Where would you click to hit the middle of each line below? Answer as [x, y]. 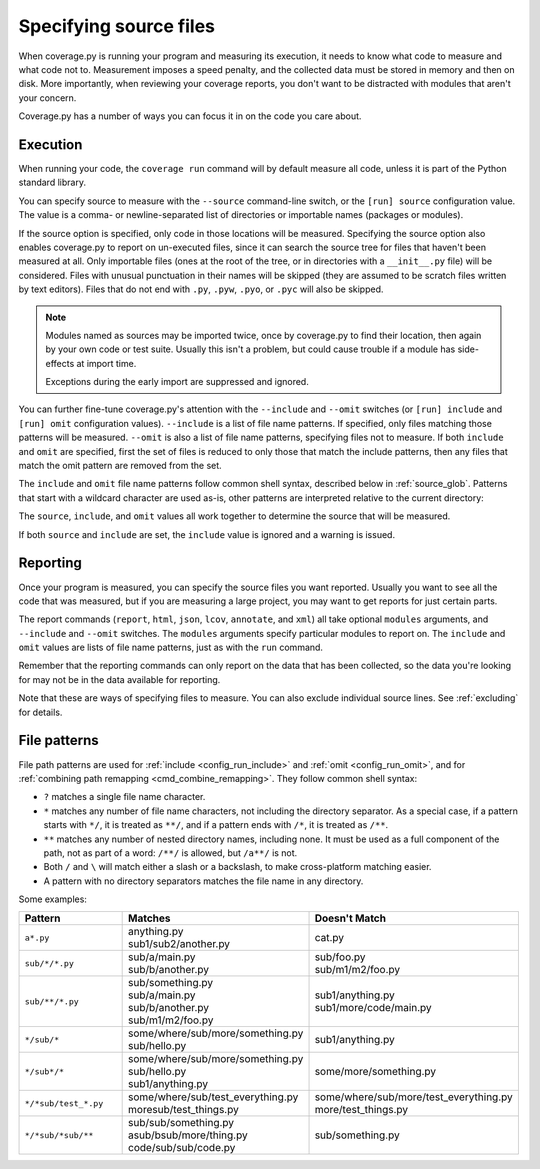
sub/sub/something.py [181, 1123]
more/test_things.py [361, 1110]
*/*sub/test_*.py [64, 1103]
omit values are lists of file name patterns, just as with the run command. [171, 647]
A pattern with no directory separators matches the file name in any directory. [203, 881]
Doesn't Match [350, 918]
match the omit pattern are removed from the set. [120, 466]
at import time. [106, 363]
